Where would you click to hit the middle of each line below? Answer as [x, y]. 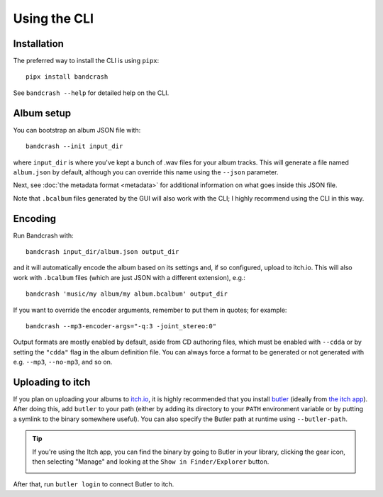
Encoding [35, 219]
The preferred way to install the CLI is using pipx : [86, 61]
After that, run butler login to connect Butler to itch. [94, 484]
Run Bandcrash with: [43, 235]
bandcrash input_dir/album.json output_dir [102, 252]
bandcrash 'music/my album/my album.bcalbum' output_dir [127, 294]
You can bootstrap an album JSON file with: [77, 130]
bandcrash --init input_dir [74, 146]
